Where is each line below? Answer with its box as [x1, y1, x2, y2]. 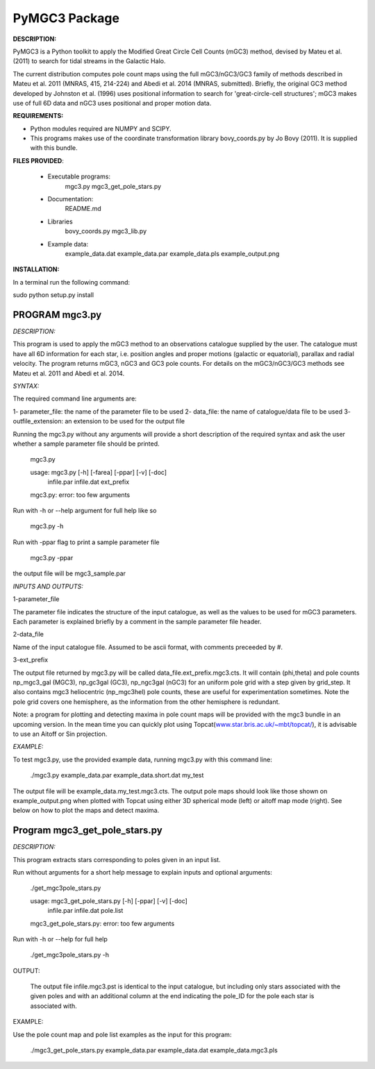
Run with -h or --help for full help [12, 934, 108, 943]
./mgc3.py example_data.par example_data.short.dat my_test [30, 771, 204, 780]
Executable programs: [47, 172, 111, 180]
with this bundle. [30, 144, 78, 152]
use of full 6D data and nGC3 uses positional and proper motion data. [12, 99, 212, 107]
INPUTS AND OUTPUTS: [12, 582, 83, 590]
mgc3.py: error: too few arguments [30, 490, 131, 499]
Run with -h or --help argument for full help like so [12, 506, 157, 514]
